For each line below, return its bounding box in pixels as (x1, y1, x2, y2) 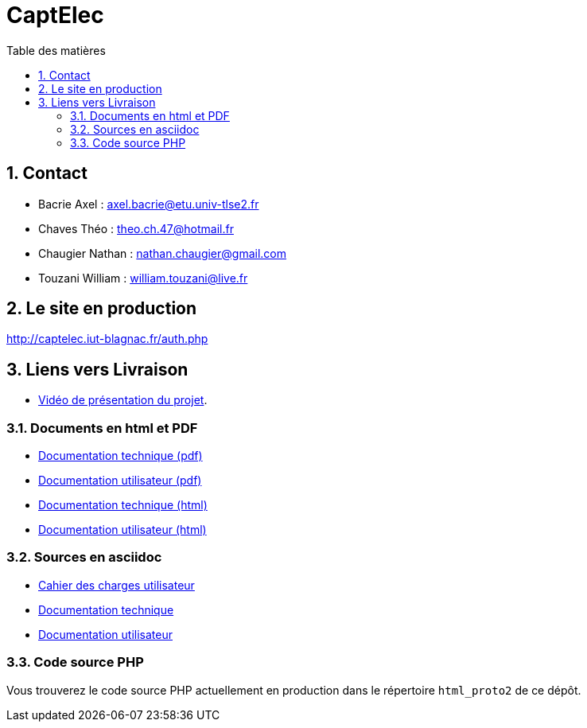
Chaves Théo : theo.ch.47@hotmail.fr (38, 221, 234, 236)
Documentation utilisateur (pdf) (38, 473, 202, 488)
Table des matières (6, 43, 106, 57)
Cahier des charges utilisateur (38, 578, 195, 592)
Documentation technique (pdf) (38, 449, 203, 463)
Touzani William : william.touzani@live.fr (38, 271, 248, 285)
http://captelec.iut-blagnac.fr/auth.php (6, 332, 208, 346)
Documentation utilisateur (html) (38, 523, 207, 537)
